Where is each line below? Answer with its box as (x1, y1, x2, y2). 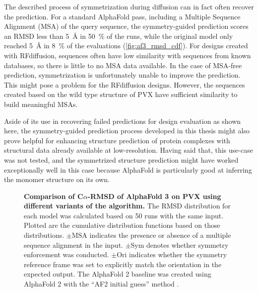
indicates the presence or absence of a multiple (89, 230, 231, 240)
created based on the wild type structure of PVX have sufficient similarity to (4, 89, 238, 99)
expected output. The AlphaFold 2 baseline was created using (24, 269, 211, 279)
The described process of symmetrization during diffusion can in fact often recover (4, 1, 254, 11)
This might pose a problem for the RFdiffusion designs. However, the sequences (4, 79, 245, 90)
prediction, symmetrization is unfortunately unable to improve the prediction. (4, 70, 241, 80)
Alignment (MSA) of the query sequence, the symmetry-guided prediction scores (4, 21, 249, 31)
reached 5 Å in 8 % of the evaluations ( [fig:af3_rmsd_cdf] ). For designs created (4, 40, 248, 51)
